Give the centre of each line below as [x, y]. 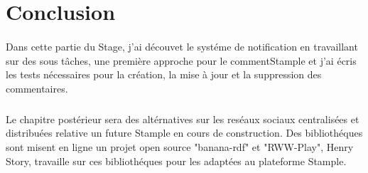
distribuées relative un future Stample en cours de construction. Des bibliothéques [184, 133]
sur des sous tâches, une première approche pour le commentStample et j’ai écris [181, 60]
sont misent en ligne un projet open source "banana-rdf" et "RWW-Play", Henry [180, 146]
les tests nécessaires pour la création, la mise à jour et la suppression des [164, 74]
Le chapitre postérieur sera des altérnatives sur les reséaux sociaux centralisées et [183, 119]
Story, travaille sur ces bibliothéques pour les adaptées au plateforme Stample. [176, 161]
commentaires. [37, 88]
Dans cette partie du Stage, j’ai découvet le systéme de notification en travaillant [182, 46]
